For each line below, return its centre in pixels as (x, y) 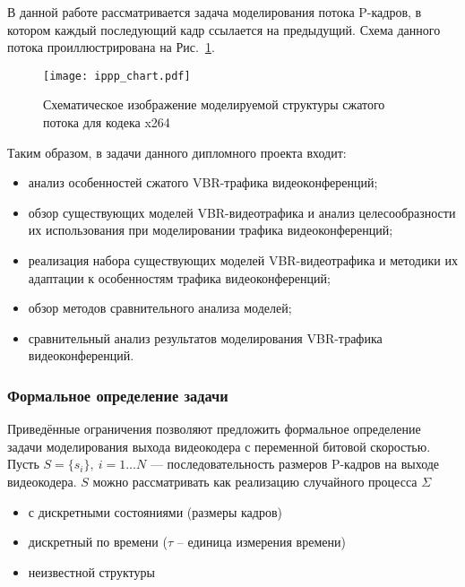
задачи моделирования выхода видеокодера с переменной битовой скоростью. (219, 446)
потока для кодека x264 (107, 122)
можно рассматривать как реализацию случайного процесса (255, 481)
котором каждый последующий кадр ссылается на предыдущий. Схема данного (224, 29)
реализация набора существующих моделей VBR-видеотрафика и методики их (243, 260)
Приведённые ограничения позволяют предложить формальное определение (214, 429)
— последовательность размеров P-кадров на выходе (295, 464)
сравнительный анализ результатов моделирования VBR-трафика (205, 337)
